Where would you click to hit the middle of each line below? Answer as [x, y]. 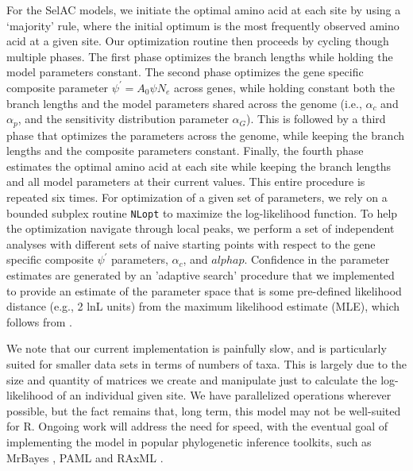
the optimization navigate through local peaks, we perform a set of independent [201, 228]
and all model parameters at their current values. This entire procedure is [186, 181]
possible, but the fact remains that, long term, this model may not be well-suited [204, 410]
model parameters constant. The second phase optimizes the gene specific [185, 72]
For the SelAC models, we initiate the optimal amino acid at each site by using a [204, 10]
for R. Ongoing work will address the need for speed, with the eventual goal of [197, 426]
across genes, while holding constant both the [284, 87]
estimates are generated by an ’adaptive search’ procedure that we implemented [201, 275]
